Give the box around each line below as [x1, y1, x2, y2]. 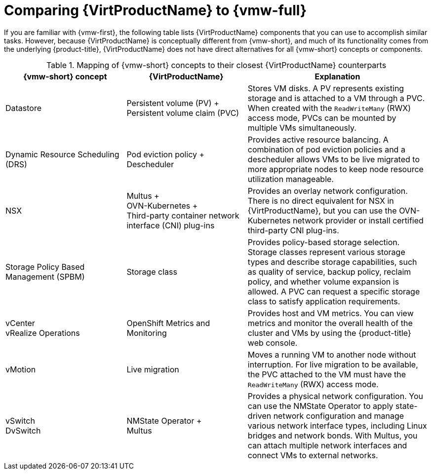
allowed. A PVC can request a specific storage [247, 286, 420, 296]
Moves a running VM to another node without [247, 349, 416, 360]
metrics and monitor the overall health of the [247, 318, 413, 328]
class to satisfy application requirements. [247, 296, 400, 306]
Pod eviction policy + [126, 149, 205, 159]
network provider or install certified [293, 215, 424, 225]
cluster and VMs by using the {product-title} [247, 328, 411, 338]
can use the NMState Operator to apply [247, 401, 393, 411]
